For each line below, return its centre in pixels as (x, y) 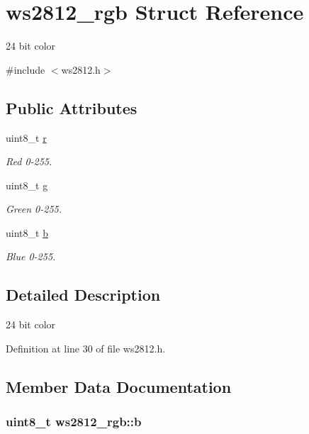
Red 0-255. (29, 161)
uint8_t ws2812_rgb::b (74, 422)
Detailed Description (83, 295)
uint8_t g (27, 185)
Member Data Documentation (119, 386)
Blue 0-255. (31, 256)
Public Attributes (72, 107)
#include (26, 69)
